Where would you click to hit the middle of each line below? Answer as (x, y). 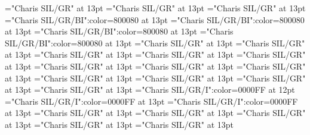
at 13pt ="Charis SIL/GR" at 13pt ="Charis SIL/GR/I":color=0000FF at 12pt (150, 90)
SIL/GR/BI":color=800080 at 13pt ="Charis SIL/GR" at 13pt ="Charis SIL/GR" (155, 43)
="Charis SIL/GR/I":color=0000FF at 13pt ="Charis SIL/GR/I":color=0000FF (151, 101)
